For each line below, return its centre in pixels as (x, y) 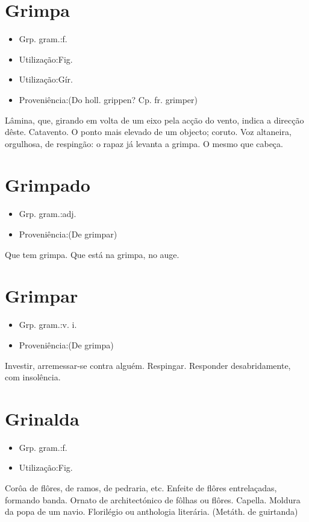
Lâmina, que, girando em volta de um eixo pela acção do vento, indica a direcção (154, 120)
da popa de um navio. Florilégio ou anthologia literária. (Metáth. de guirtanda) (151, 511)
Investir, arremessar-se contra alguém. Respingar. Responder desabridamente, (148, 365)
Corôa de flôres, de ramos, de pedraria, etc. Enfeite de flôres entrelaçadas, (141, 488)
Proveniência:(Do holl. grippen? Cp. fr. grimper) (108, 99)
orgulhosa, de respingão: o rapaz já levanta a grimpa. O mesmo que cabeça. (144, 143)
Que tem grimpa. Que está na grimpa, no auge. (92, 254)
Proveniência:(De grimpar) (68, 234)
